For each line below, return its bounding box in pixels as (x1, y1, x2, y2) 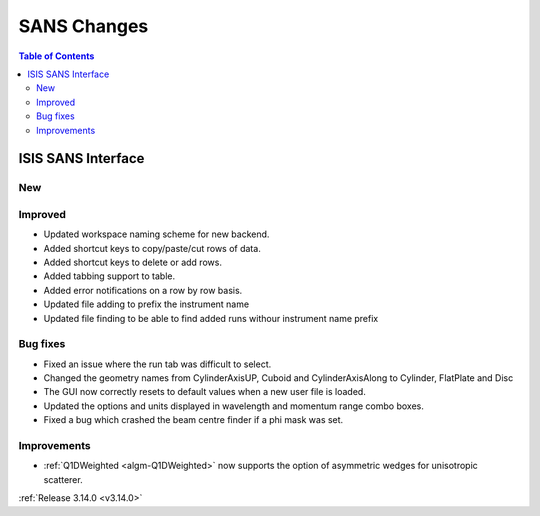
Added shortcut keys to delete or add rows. (43, 256, 222, 268)
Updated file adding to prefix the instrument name (43, 298, 250, 310)
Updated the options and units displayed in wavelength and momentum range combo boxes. (43, 400, 424, 412)
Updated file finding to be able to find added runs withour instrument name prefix (43, 312, 379, 324)
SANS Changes (18, 15, 149, 37)
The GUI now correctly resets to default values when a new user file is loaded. (43, 386, 367, 398)
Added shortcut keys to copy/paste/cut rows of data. (43, 242, 262, 254)
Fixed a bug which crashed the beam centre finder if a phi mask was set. (43, 414, 344, 426)
